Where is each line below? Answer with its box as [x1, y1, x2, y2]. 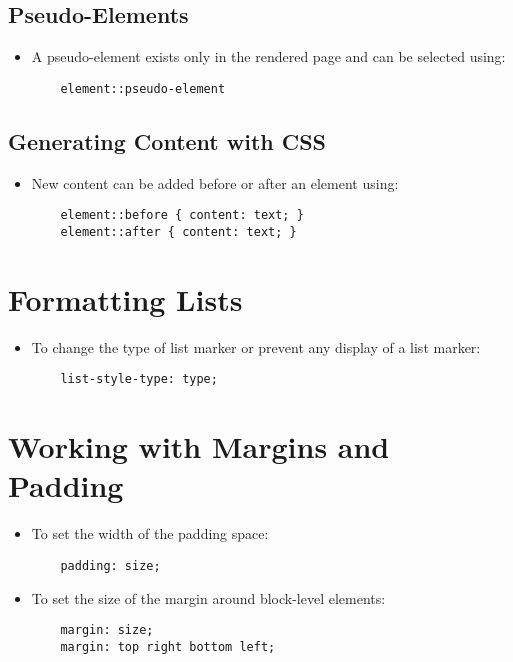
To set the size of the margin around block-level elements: [31, 587, 386, 608]
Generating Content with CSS [8, 125, 327, 156]
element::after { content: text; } [60, 224, 297, 239]
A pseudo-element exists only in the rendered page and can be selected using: [31, 46, 506, 67]
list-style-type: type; [60, 372, 218, 387]
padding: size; [60, 558, 161, 573]
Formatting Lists [8, 278, 243, 319]
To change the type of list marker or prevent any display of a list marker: [31, 336, 481, 357]
